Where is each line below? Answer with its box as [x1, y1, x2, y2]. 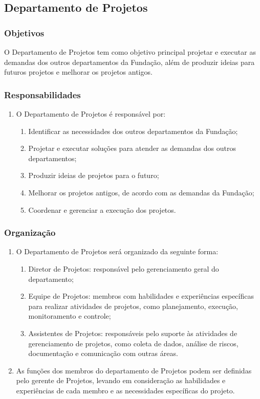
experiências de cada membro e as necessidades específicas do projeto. [16, 385, 235, 395]
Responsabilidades [4, 88, 81, 101]
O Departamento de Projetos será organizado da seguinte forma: [16, 246, 219, 257]
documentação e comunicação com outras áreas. [28, 348, 178, 359]
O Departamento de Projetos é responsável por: [16, 108, 166, 119]
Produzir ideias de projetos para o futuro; [28, 170, 159, 181]
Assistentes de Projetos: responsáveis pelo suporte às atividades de [28, 327, 237, 338]
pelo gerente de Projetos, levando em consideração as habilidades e [16, 375, 226, 386]
